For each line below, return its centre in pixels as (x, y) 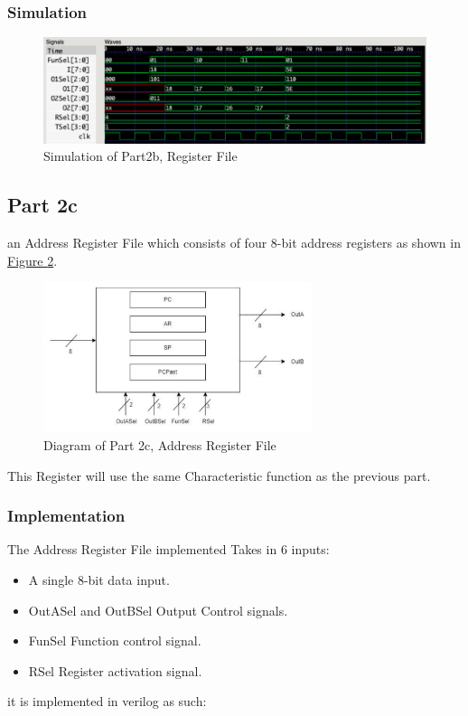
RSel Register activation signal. (115, 670)
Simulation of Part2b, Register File (140, 156)
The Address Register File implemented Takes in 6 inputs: (168, 549)
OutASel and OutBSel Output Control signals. (158, 610)
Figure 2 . (33, 260)
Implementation (66, 516)
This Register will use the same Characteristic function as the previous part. (219, 475)
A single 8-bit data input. (99, 579)
